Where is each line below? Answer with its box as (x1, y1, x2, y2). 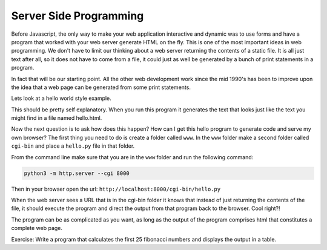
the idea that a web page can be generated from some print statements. (11, 84, 191, 91)
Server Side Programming (11, 9, 144, 22)
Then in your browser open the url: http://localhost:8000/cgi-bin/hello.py (11, 185, 221, 192)
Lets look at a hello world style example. (11, 94, 111, 102)
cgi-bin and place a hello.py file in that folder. (11, 142, 135, 150)
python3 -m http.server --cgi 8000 (24, 169, 130, 177)
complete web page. (11, 225, 63, 232)
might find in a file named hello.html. (11, 114, 102, 122)
